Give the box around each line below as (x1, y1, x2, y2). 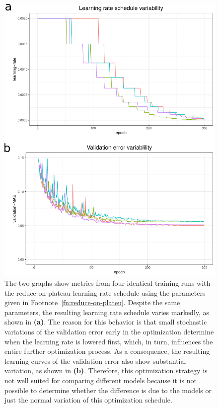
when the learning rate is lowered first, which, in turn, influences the (4, 336, 213, 346)
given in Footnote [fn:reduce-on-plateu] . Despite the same (4, 297, 180, 308)
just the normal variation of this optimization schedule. (4, 395, 172, 405)
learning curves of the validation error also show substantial (4, 355, 186, 366)
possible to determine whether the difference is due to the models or (4, 385, 212, 395)
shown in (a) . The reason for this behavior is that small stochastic (4, 317, 207, 327)
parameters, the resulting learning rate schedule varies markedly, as (4, 307, 210, 317)
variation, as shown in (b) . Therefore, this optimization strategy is (4, 365, 208, 376)
